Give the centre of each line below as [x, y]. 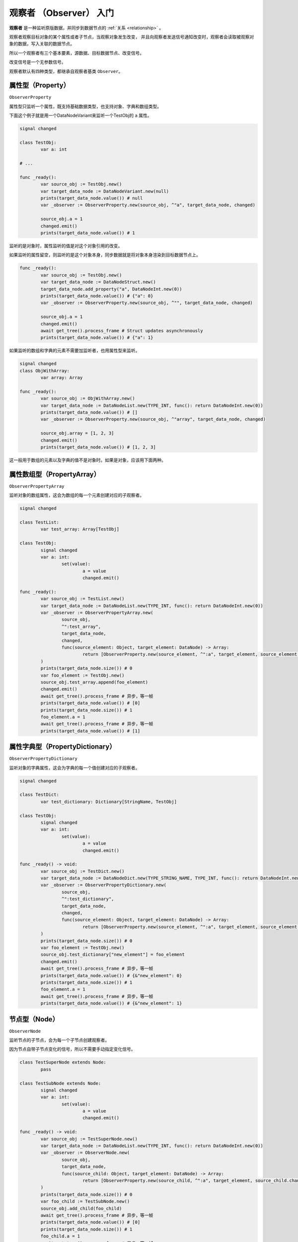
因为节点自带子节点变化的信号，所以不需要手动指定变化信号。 [72, 1049]
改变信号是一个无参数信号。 [37, 62]
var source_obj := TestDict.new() [82, 871]
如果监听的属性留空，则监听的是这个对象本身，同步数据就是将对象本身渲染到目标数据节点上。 [105, 255]
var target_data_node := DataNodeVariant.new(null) [105, 191]
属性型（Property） [40, 85]
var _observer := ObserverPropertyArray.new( [97, 613]
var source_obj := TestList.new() [82, 599]
